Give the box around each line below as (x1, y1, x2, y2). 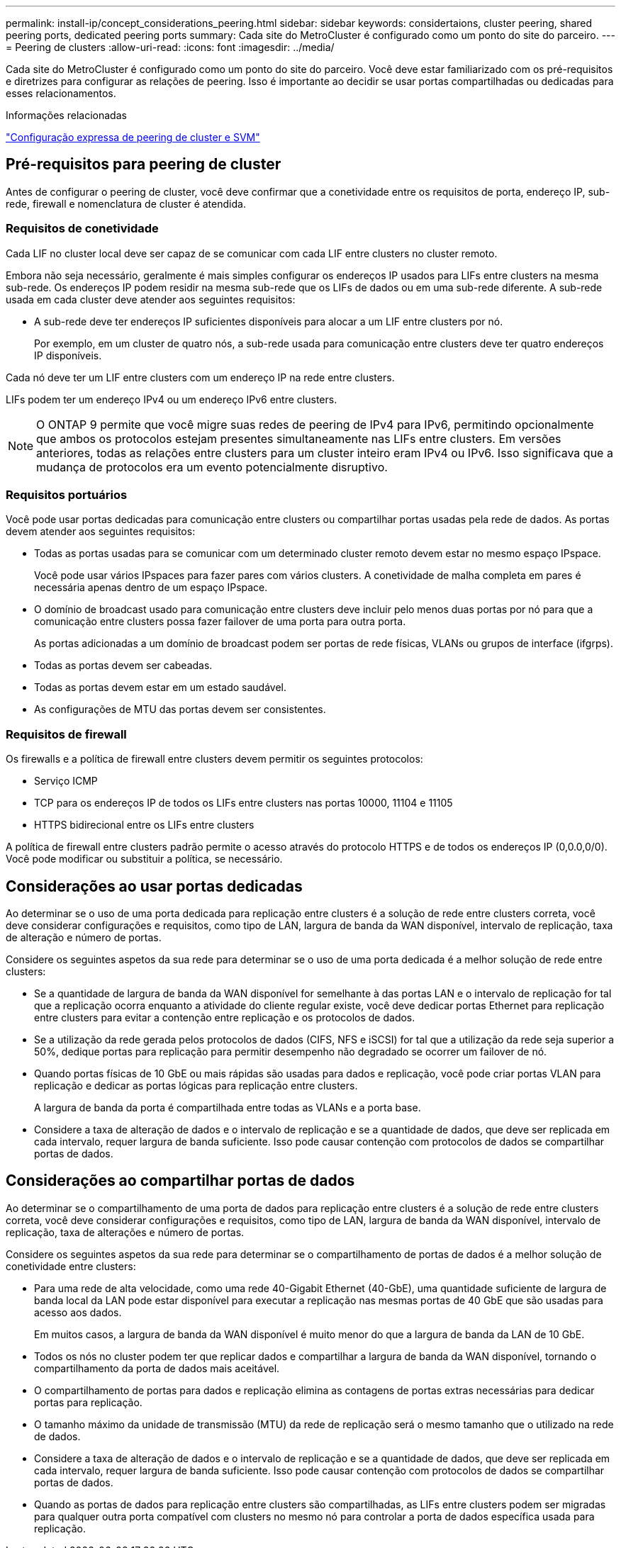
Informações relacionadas (6, 109, 127, 121)
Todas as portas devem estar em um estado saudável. (34, 681, 287, 694)
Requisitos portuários (6, 487, 128, 502)
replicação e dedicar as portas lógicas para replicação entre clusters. (34, 1079, 358, 1092)
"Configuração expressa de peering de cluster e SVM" (6, 131, 260, 143)
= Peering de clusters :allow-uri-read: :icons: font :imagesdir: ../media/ (6, 41, 335, 53)
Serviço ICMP (34, 775, 98, 787)
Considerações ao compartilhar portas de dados (6, 1172, 355, 1190)
